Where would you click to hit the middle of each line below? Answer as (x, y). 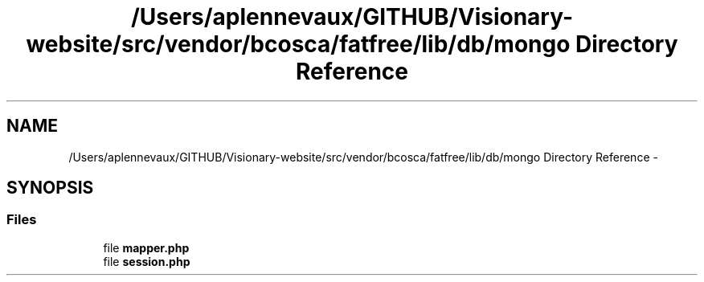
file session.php (147, 261)
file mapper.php (146, 247)
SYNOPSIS (50, 188)
